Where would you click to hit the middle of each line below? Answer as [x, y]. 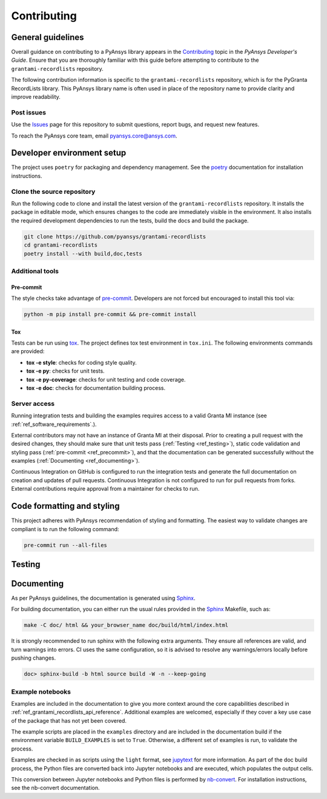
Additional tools [35, 271]
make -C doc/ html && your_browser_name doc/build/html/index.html [126, 625]
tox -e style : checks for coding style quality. [82, 362]
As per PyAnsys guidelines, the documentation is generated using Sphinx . [104, 598]
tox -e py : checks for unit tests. [66, 371]
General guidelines [48, 37]
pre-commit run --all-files [65, 545]
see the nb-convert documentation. [55, 788]
